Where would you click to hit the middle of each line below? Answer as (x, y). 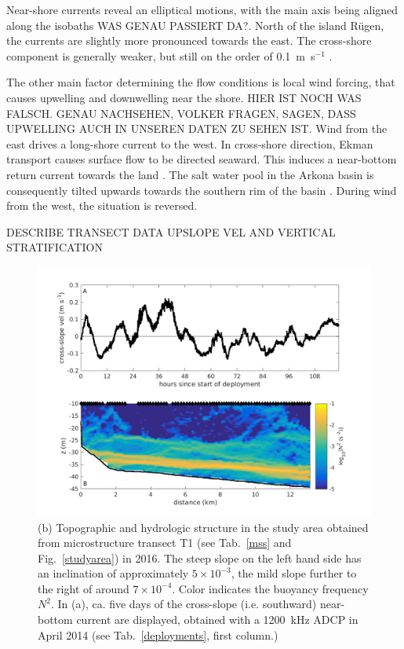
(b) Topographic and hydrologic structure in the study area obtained (203, 527)
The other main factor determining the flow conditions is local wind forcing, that (201, 82)
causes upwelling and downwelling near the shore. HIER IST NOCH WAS (184, 97)
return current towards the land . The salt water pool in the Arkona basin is (190, 174)
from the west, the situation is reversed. (102, 205)
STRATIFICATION (55, 247)
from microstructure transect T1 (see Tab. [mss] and (165, 543)
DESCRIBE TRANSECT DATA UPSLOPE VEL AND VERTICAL (171, 231)
